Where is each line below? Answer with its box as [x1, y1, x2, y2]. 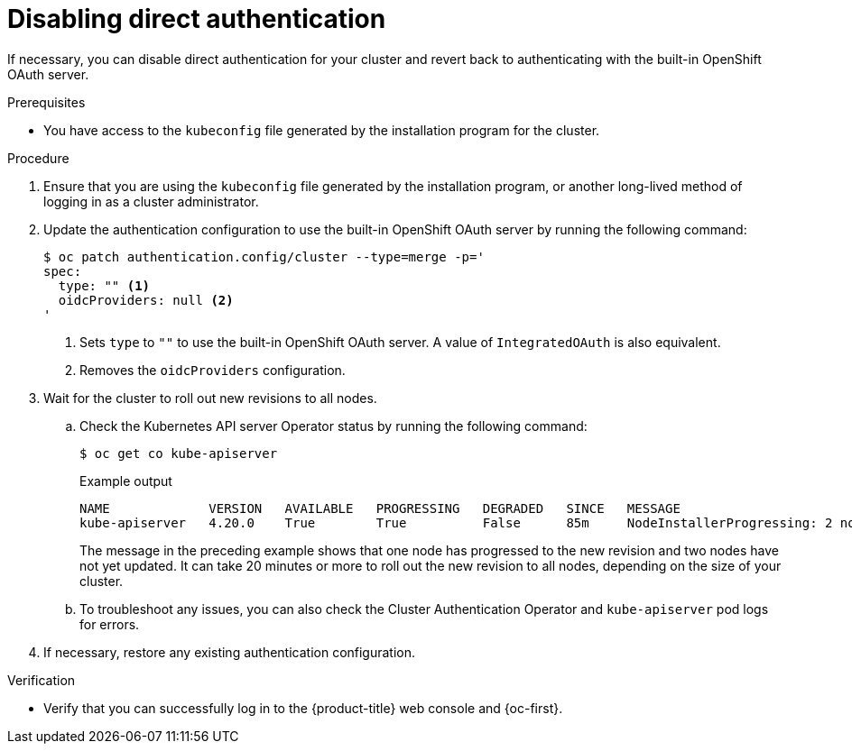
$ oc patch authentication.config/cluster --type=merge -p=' [43, 249, 485, 264]
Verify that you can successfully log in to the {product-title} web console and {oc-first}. [43, 700, 563, 716]
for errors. [79, 616, 140, 632]
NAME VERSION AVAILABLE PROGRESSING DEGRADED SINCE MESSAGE [79, 500, 681, 516]
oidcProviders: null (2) [58, 292, 234, 307]
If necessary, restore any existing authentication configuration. [43, 644, 416, 660]
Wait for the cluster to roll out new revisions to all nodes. [43, 389, 377, 406]
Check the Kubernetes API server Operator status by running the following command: [79, 417, 588, 434]
